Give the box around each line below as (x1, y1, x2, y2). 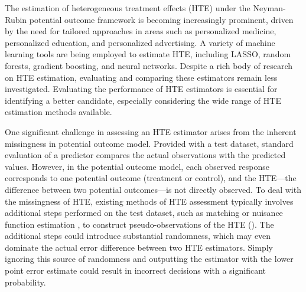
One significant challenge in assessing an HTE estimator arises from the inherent (5, 125, 297, 137)
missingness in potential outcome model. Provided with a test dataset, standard (5, 137, 294, 149)
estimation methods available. (5, 106, 112, 118)
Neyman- (253, 2, 286, 14)
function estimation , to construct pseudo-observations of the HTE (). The (5, 218, 274, 230)
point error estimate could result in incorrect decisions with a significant (5, 264, 266, 277)
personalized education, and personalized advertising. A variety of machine (5, 36, 275, 48)
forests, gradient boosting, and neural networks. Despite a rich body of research (5, 59, 293, 71)
